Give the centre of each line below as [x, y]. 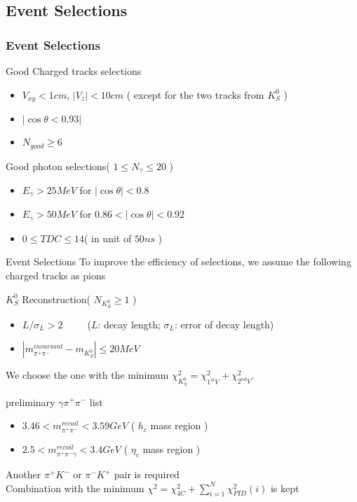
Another [23, 474]
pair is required [147, 474]
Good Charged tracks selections [74, 71]
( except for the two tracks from [195, 94]
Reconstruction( [56, 299]
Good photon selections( [58, 166]
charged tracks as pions [56, 276]
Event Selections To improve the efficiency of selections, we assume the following [178, 262]
